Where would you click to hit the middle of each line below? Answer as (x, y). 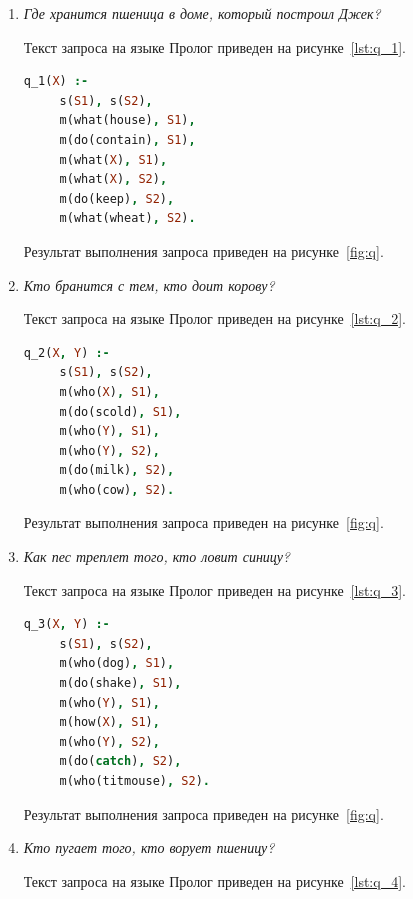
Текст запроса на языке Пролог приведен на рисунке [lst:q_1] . (214, 46)
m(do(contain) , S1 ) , (127, 139)
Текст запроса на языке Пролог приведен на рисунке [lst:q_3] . (214, 589)
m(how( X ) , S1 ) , (109, 722)
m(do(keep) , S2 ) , (117, 198)
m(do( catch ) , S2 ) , (120, 761)
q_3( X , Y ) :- (66, 624)
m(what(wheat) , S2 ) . (127, 218)
